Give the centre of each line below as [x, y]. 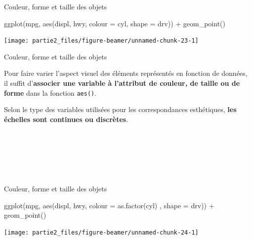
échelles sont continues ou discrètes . [66, 119]
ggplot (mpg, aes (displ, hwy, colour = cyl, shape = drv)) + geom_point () [115, 23]
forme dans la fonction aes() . [50, 92]
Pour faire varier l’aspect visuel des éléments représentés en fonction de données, [126, 73]
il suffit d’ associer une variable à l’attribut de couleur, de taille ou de [122, 83]
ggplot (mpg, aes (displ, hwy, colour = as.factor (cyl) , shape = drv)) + [109, 205]
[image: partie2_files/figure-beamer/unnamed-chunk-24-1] [101, 232]
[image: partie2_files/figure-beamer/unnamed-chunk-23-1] [101, 41]
